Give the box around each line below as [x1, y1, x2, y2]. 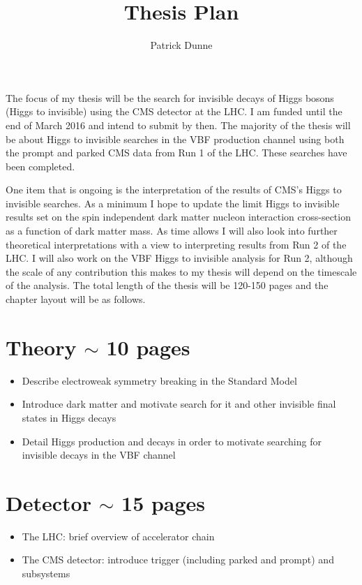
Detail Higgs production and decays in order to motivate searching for [22, 434, 322, 448]
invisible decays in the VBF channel [22, 447, 176, 462]
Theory [6, 332, 77, 361]
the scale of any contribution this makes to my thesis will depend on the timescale [6, 264, 357, 279]
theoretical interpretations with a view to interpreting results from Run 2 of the [6, 237, 347, 251]
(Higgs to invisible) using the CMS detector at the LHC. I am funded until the [6, 104, 342, 119]
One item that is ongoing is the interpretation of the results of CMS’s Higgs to [6, 182, 342, 197]
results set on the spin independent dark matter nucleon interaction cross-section [6, 209, 351, 224]
